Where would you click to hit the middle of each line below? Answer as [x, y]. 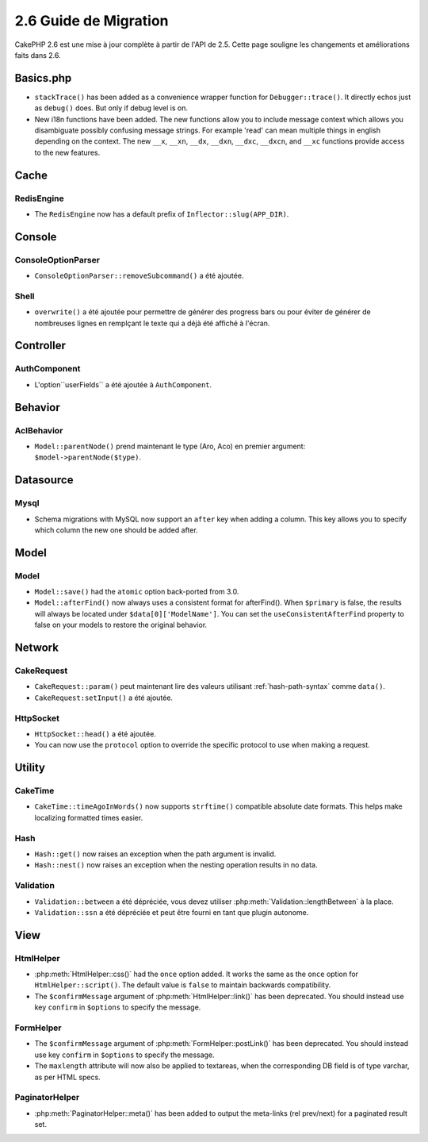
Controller [40, 346]
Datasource [44, 480]
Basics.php [43, 78]
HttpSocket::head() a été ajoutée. [95, 733]
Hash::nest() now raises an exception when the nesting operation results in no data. [176, 865]
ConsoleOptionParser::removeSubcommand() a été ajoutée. [139, 276]
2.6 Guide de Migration [92, 21]
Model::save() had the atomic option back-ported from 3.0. [137, 592]
